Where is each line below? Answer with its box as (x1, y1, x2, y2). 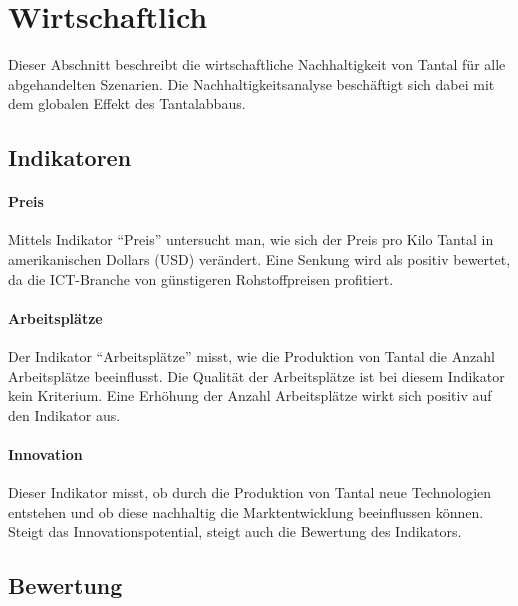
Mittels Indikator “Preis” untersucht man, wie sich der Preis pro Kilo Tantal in (8, 229, 494, 250)
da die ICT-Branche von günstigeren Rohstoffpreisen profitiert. (8, 268, 394, 289)
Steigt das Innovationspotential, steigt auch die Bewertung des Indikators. (8, 521, 462, 542)
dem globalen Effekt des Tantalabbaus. (8, 93, 246, 114)
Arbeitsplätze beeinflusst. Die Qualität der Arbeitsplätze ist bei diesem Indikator (8, 365, 505, 386)
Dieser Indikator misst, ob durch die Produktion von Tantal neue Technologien (8, 482, 492, 503)
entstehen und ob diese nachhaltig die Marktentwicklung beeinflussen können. (8, 501, 484, 522)
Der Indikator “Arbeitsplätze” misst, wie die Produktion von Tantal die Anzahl (8, 346, 495, 367)
